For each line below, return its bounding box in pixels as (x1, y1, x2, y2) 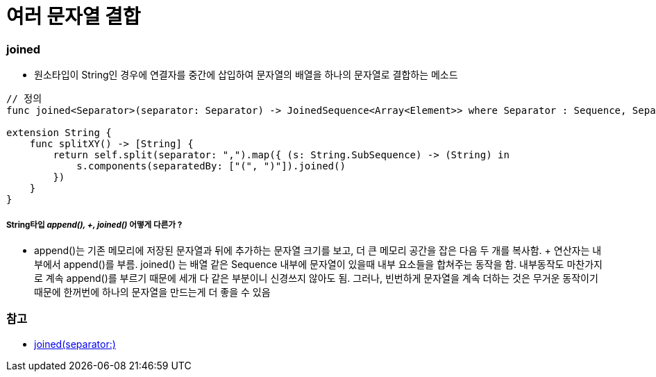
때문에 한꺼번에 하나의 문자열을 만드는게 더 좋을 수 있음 (34, 285, 271, 298)
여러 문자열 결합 (6, 5, 141, 28)
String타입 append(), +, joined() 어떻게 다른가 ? (6, 219, 183, 230)
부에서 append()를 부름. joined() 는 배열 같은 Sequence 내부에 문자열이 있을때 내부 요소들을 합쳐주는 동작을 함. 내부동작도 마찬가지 (34, 258, 603, 270)
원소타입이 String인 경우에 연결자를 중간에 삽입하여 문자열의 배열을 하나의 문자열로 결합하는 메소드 (34, 69, 458, 81)
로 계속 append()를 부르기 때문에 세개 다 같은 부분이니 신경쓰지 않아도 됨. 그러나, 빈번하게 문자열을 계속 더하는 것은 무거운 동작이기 (34, 271, 598, 284)
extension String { (6, 127, 112, 139)
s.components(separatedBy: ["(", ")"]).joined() (76, 160, 346, 172)
